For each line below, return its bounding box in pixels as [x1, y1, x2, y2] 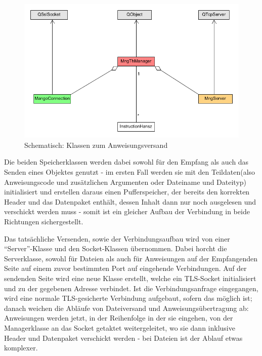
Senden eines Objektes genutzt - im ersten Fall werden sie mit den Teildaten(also [4, 167, 255, 177]
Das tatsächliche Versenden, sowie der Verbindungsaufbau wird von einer [4, 233, 230, 244]
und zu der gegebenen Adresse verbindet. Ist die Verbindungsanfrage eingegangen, [4, 283, 258, 293]
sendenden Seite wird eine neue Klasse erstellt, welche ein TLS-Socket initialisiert [4, 272, 256, 283]
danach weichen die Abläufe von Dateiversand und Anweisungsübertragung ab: [4, 302, 249, 313]
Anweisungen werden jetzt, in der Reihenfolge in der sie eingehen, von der [4, 312, 233, 323]
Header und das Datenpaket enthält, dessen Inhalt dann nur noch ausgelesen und [4, 196, 256, 207]
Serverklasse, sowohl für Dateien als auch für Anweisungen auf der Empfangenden [4, 253, 258, 263]
